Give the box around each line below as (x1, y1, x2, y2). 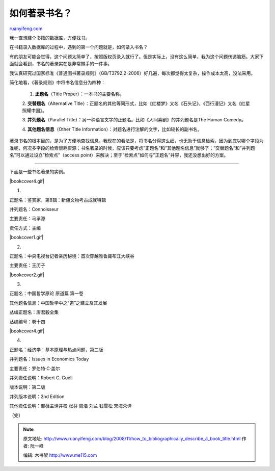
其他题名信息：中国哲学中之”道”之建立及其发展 (9, 300, 107, 306)
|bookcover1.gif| (9, 234, 44, 241)
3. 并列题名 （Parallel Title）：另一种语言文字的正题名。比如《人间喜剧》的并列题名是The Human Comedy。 (22, 117, 246, 123)
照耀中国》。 (22, 108, 47, 114)
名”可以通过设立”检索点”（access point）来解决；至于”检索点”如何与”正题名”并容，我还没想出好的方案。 (9, 152, 229, 158)
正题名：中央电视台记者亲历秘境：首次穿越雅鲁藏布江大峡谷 (9, 253, 134, 259)
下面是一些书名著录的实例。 (9, 169, 68, 175)
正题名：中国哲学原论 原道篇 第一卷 (9, 291, 84, 297)
